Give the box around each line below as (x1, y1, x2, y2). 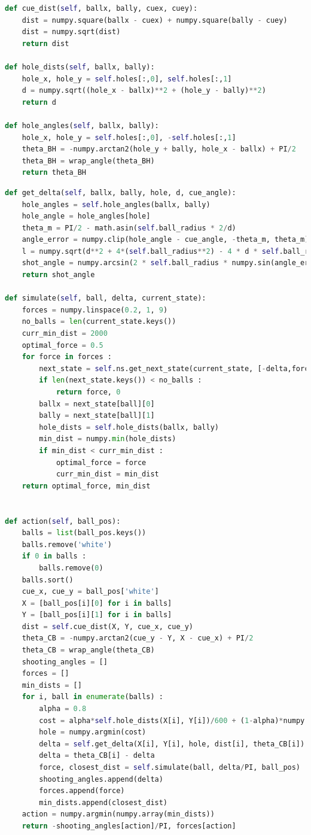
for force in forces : (22, 353, 112, 362)
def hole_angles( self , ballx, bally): (5, 121, 159, 130)
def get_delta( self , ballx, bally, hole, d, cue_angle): (5, 188, 236, 197)
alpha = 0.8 (39, 705, 87, 713)
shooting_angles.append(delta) (39, 775, 163, 784)
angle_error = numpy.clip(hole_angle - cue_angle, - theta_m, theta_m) (22, 235, 309, 244)
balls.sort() (22, 575, 74, 584)
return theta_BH (22, 168, 87, 177)
